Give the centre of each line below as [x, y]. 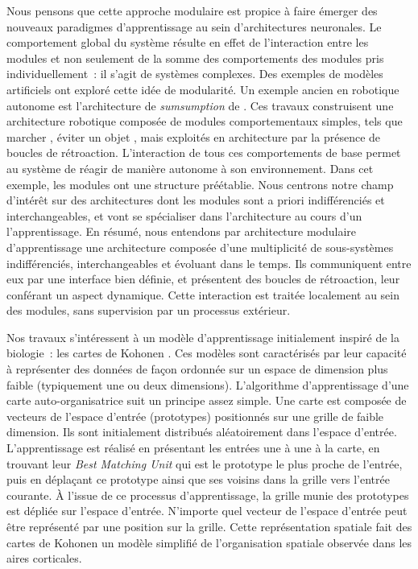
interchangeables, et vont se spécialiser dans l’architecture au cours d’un [184, 215]
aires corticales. [44, 558]
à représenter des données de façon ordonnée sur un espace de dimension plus [197, 369]
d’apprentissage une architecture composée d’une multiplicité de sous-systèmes [200, 247]
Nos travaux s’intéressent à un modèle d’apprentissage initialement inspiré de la [203, 337]
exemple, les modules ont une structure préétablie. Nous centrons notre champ [200, 184]
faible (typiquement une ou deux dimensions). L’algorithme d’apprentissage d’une [208, 384]
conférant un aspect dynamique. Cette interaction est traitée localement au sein [203, 294]
